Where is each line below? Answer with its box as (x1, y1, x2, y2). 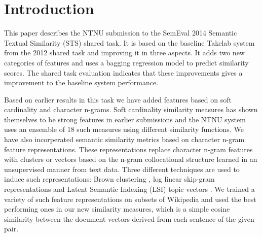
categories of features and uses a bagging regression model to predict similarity (4, 57, 249, 67)
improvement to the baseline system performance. (4, 77, 159, 88)
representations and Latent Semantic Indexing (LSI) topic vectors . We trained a (4, 184, 255, 194)
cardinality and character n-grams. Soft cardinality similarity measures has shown (4, 104, 258, 115)
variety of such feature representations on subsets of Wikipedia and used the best (4, 193, 256, 204)
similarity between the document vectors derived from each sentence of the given (4, 213, 254, 224)
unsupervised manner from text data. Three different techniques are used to (4, 163, 240, 174)
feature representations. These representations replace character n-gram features (4, 144, 253, 154)
